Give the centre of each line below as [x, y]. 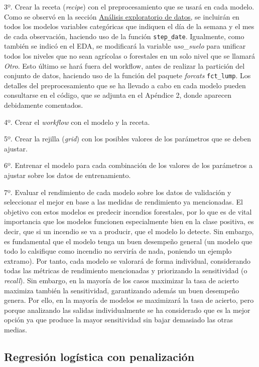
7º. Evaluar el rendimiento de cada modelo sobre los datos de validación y [118, 192]
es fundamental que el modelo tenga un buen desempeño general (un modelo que [128, 241]
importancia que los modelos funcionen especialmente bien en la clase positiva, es [129, 221]
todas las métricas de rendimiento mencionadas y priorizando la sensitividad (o [126, 270]
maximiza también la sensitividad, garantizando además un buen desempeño [122, 290]
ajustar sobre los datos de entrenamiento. [68, 175]
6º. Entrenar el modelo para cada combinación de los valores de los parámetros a [128, 165]
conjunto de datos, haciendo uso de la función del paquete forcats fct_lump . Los [127, 75]
